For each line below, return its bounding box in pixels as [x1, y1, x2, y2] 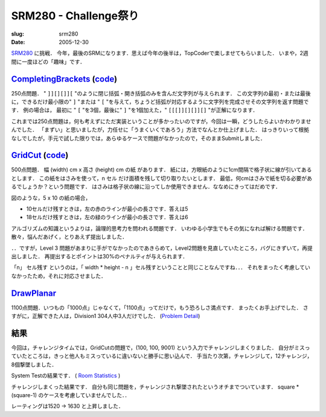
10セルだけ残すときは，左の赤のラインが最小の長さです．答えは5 [26, 205, 188, 212]
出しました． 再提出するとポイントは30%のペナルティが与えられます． [11, 253, 188, 259]
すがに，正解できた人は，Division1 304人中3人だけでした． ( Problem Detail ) [11, 313, 200, 320]
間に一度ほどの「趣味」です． [11, 58, 86, 65]
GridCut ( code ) [11, 150, 69, 161]
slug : [11, 30, 24, 37]
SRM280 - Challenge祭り [11, 9, 139, 22]
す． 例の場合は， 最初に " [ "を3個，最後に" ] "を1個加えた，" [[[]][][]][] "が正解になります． [11, 106, 258, 114]
